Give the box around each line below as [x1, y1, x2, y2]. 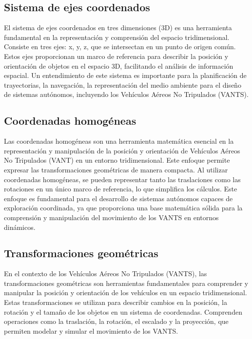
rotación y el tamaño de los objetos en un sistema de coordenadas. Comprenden [4, 306, 242, 317]
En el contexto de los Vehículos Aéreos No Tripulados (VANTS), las [4, 268, 207, 279]
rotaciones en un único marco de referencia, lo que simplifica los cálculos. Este [4, 184, 237, 194]
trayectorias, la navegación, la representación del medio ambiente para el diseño [4, 79, 241, 90]
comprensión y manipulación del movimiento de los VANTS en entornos [4, 212, 219, 222]
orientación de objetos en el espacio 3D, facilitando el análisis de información [4, 60, 233, 71]
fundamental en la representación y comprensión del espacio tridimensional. [4, 32, 230, 42]
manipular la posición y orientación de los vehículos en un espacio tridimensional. [4, 287, 247, 298]
